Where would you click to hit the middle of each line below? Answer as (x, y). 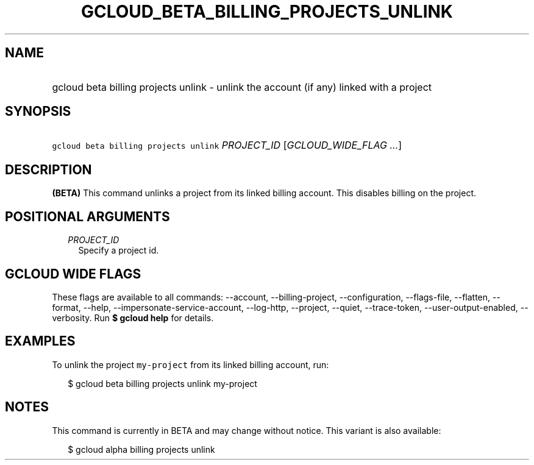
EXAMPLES (40, 341)
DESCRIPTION (48, 169)
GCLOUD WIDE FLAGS (73, 274)
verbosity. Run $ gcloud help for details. (133, 318)
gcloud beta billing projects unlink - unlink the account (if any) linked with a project (242, 87)
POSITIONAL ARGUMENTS (87, 216)
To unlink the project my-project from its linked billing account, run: (190, 364)
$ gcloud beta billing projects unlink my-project (162, 383)
